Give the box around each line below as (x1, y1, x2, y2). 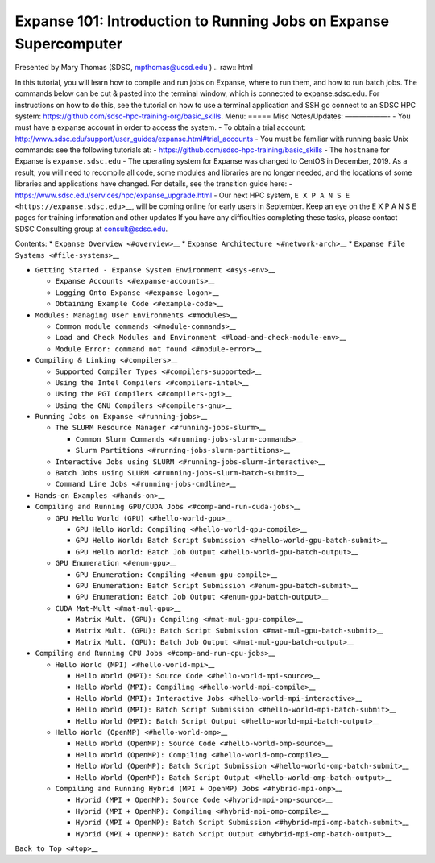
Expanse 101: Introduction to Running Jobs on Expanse (14, 12, 390, 30)
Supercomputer (14, 35, 123, 52)
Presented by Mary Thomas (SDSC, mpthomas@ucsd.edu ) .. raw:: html (14, 63, 254, 73)
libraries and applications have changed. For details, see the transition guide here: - (14, 179, 293, 189)
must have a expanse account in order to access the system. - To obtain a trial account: (14, 122, 306, 132)
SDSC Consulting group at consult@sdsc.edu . (14, 224, 168, 234)
